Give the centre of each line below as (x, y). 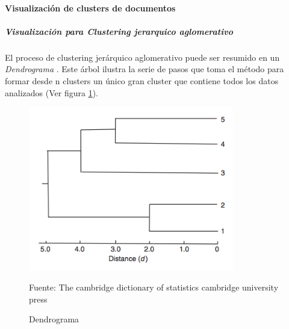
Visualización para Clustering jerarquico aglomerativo (119, 31)
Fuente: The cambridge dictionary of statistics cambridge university (154, 287)
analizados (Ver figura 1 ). (51, 92)
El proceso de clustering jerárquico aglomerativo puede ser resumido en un (142, 57)
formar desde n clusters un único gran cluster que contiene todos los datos (142, 80)
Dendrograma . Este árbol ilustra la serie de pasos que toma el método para (144, 69)
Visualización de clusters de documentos (90, 8)
